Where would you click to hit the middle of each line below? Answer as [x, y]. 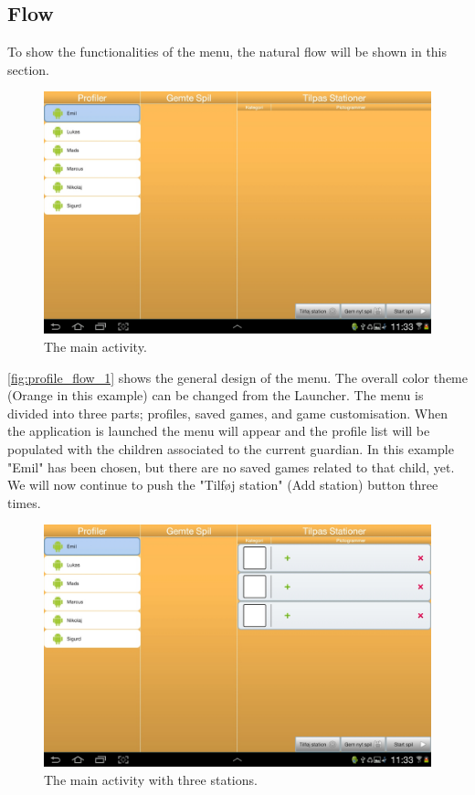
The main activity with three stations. [151, 779]
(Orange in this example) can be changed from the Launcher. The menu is [216, 395]
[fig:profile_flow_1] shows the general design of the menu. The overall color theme [237, 377]
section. [28, 69]
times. [24, 502]
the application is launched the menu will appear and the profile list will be [219, 431]
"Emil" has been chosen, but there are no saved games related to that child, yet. [231, 466]
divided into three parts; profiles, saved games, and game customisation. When [228, 413]
